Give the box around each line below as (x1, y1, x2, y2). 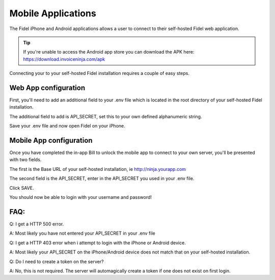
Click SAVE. (9, 185, 34, 191)
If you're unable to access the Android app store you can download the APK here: (23, 49, 195, 55)
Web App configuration (9, 83, 86, 92)
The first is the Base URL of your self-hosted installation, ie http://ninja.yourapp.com (9, 166, 186, 172)
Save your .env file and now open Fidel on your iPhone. (9, 123, 125, 129)
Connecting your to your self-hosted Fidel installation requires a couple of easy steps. (9, 70, 190, 77)
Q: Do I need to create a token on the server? (9, 258, 104, 265)
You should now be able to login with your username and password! (9, 194, 152, 200)
